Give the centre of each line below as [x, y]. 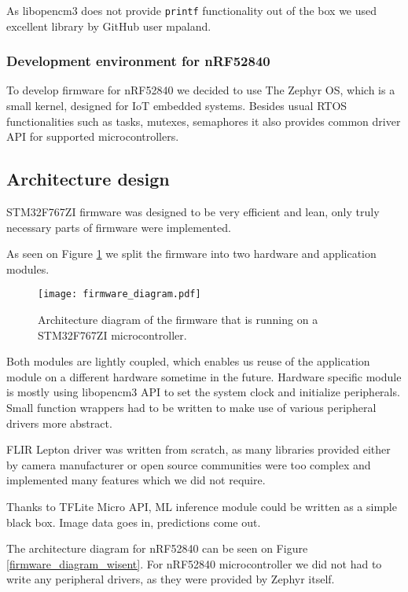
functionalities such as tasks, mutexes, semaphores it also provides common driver [204, 121]
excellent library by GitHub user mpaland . [109, 26]
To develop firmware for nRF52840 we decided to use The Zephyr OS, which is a [201, 90]
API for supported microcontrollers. [93, 136]
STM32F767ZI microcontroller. [112, 335]
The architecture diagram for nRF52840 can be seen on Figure [157, 548]
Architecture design [88, 179]
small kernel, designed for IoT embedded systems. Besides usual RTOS [177, 106]
